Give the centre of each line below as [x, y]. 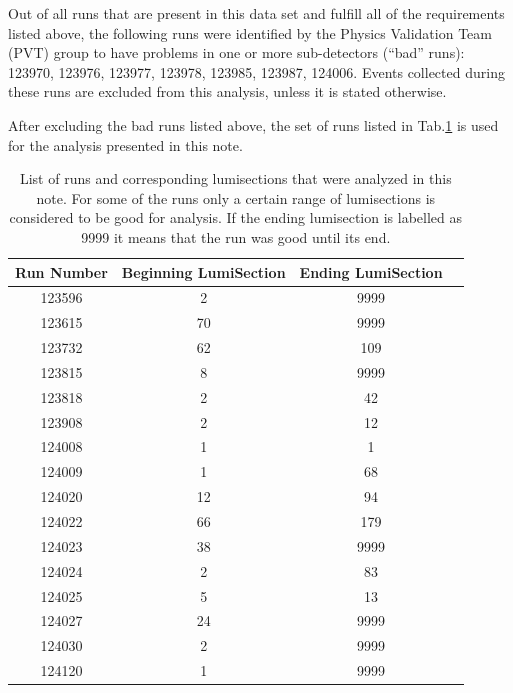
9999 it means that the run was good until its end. [236, 236]
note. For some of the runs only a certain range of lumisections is [236, 197]
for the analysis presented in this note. [125, 144]
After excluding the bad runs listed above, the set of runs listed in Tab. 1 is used [253, 124]
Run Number [61, 271]
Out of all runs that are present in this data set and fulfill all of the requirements [256, 13]
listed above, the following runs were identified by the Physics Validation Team [250, 32]
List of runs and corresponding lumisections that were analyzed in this [235, 178]
